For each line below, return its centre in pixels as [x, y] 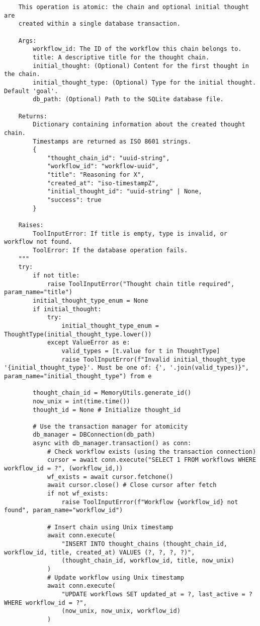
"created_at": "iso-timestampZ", [103, 183]
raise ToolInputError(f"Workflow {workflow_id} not [150, 502]
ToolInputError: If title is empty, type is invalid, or [130, 233]
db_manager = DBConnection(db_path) [94, 435]
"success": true [74, 200]
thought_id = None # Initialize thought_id [107, 410]
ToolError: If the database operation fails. [110, 251]
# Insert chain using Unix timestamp [110, 527]
